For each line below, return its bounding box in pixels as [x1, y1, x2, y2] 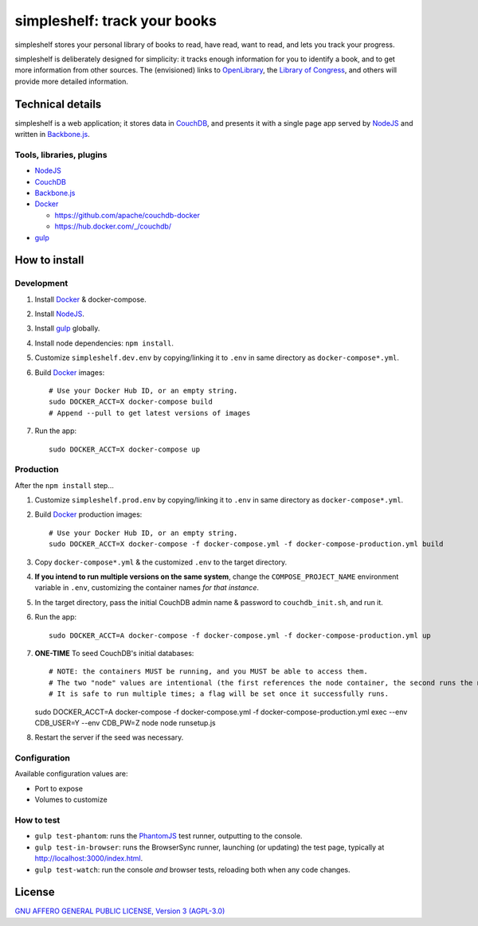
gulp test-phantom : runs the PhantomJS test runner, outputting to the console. [34, 831, 303, 841]
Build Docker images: [34, 367, 105, 377]
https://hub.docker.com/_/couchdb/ [54, 221, 171, 231]
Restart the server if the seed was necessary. [34, 733, 184, 742]
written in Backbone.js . [14, 130, 91, 139]
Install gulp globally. [34, 323, 100, 334]
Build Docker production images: [34, 510, 143, 519]
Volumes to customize [34, 795, 108, 804]
